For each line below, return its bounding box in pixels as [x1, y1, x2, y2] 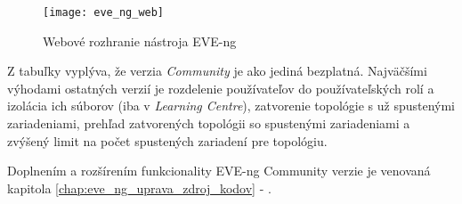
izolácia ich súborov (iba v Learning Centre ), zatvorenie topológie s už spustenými [7, 96, 456, 115]
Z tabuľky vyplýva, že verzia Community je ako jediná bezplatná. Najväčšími [7, 61, 427, 80]
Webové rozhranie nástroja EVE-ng [43, 31, 237, 50]
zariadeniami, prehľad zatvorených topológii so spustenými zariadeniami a [7, 114, 410, 133]
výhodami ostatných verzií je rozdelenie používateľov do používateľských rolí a [7, 78, 434, 97]
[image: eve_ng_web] [43, 6, 165, 19]
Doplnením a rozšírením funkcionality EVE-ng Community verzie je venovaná [7, 161, 431, 180]
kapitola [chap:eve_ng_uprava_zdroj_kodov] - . [7, 178, 272, 197]
